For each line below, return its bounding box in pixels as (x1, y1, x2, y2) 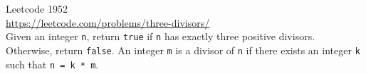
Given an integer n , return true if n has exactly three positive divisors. (6, 29, 315, 44)
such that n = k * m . (6, 56, 99, 71)
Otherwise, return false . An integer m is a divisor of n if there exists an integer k (6, 42, 360, 57)
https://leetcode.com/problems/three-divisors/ (6, 15, 210, 30)
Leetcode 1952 (6, 1, 68, 16)
